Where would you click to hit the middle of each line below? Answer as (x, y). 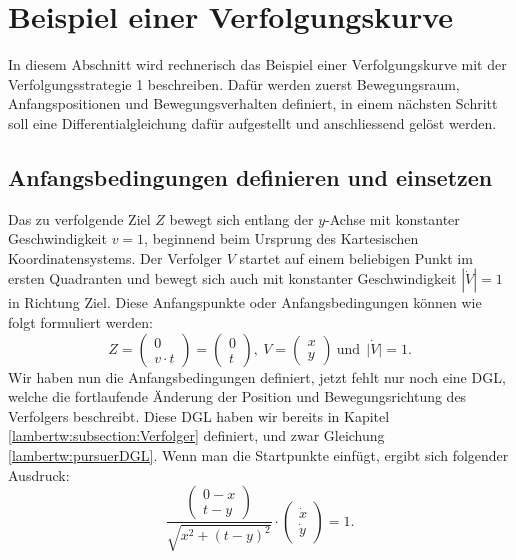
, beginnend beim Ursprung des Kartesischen (281, 238)
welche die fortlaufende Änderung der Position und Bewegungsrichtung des (237, 396)
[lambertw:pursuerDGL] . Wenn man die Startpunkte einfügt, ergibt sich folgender (258, 455)
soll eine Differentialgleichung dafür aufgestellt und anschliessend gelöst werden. (252, 122)
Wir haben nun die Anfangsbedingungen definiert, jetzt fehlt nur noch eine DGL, (257, 376)
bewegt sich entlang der (241, 218)
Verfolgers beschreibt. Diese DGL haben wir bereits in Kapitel (199, 415)
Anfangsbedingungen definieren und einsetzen (250, 176)
